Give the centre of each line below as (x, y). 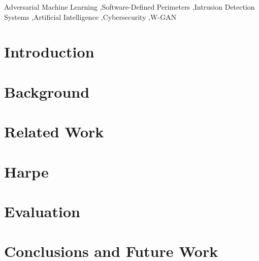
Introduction (49, 52)
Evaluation (42, 211)
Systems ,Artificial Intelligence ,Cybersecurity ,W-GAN (90, 17)
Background (47, 91)
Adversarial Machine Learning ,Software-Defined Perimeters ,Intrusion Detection (129, 7)
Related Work (54, 132)
